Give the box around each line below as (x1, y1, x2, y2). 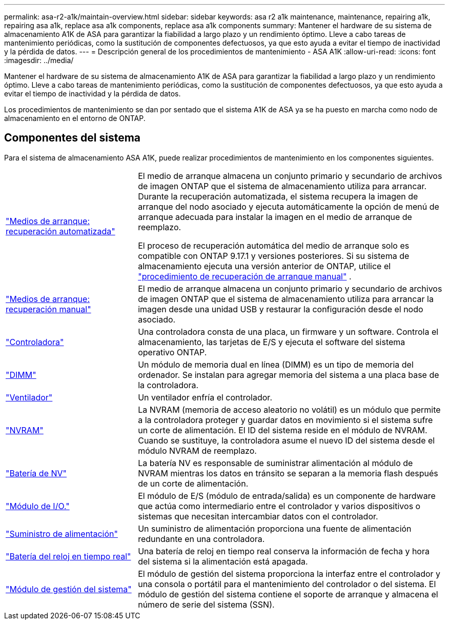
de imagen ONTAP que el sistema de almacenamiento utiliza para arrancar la (138, 293, 434, 304)
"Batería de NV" (6, 468, 67, 478)
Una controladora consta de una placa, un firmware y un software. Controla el (138, 326, 439, 337)
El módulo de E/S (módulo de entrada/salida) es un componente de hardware (138, 490, 436, 501)
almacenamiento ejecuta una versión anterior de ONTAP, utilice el (138, 260, 391, 271)
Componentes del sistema (4, 131, 141, 145)
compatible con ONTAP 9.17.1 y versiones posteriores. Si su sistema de (138, 250, 410, 261)
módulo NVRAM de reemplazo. (138, 445, 257, 456)
